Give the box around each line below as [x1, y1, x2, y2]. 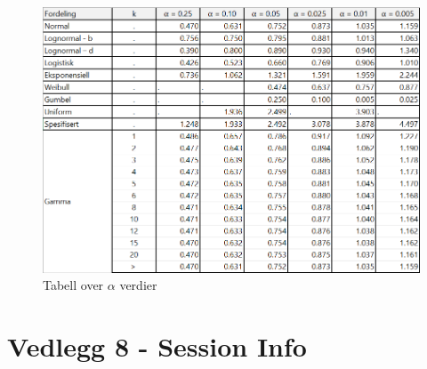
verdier [119, 276, 157, 294]
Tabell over [43, 276, 104, 294]
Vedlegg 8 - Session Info [7, 328, 307, 365]
